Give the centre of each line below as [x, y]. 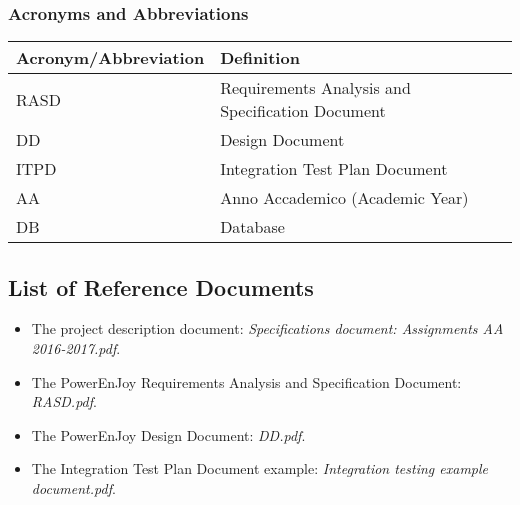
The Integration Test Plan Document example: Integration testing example [260, 468]
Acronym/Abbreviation [110, 58]
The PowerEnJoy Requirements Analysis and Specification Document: [246, 381]
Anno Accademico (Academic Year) [344, 198]
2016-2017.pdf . [76, 348]
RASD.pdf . [64, 401]
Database [252, 227]
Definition [260, 58]
